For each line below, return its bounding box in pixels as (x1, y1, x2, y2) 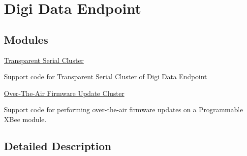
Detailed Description (4, 138, 112, 153)
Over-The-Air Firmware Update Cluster (4, 88, 124, 98)
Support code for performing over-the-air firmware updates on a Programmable (4, 104, 243, 115)
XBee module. (4, 114, 47, 124)
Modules (4, 31, 48, 47)
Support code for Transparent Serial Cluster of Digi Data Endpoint (4, 71, 207, 82)
